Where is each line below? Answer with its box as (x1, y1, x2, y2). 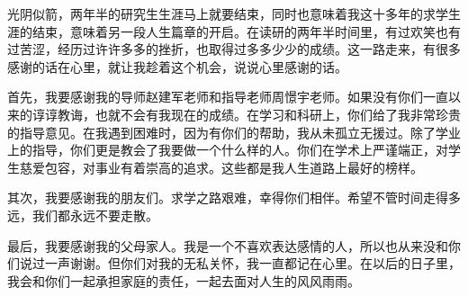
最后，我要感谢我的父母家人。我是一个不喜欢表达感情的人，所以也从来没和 (7, 236, 448, 255)
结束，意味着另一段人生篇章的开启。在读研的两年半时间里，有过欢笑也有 (31, 22, 461, 40)
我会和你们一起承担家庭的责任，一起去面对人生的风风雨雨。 (7, 271, 360, 290)
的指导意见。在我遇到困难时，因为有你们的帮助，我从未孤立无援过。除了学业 (7, 122, 461, 141)
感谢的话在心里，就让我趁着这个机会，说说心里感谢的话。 (7, 57, 347, 76)
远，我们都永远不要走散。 (7, 205, 158, 224)
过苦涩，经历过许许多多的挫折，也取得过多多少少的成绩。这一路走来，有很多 (7, 40, 461, 58)
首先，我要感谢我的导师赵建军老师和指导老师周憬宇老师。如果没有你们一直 (7, 87, 448, 106)
